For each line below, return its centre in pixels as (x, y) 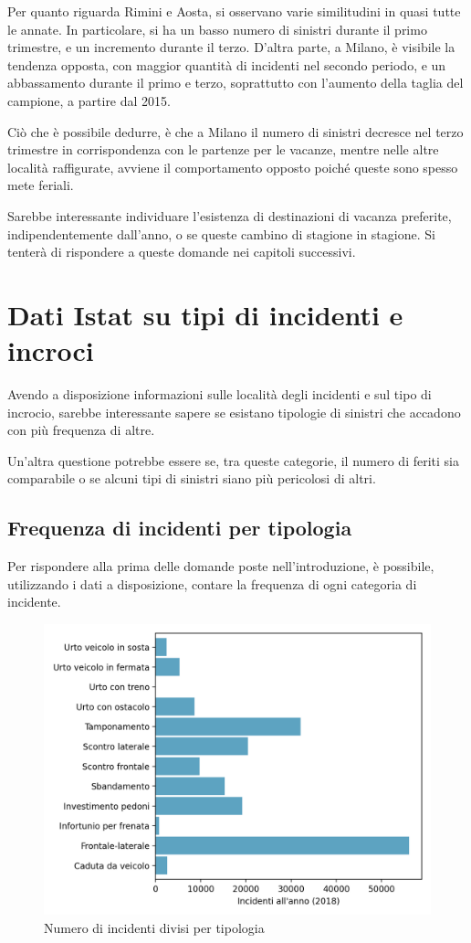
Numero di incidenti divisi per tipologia (154, 927)
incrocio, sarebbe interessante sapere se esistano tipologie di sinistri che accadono (234, 412)
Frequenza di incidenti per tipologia (180, 528)
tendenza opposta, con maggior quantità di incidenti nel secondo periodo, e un (227, 64)
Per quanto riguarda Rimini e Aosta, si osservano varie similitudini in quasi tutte (234, 11)
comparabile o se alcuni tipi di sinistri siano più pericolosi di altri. (192, 478)
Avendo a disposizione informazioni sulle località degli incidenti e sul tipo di (220, 394)
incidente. (34, 602)
